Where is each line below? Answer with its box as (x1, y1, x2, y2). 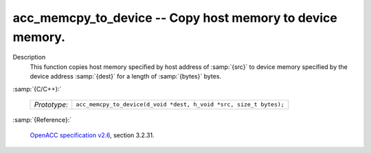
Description (12, 53, 46, 61)
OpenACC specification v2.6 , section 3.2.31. (30, 131, 155, 139)
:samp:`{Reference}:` (12, 115, 72, 124)
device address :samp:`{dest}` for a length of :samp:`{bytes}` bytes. (30, 72, 222, 81)
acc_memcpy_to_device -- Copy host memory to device (12, 10, 338, 25)
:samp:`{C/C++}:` (12, 85, 62, 93)
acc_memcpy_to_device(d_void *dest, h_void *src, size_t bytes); (76, 101, 284, 109)
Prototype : (34, 100, 69, 109)
